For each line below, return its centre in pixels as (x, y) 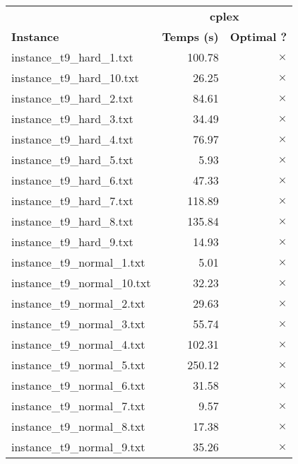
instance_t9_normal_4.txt (78, 344)
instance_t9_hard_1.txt (72, 57)
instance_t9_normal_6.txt (78, 385)
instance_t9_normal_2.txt (78, 303)
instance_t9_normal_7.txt (78, 406)
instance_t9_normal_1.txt (78, 262)
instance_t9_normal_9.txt (78, 447)
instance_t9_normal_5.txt (78, 365)
